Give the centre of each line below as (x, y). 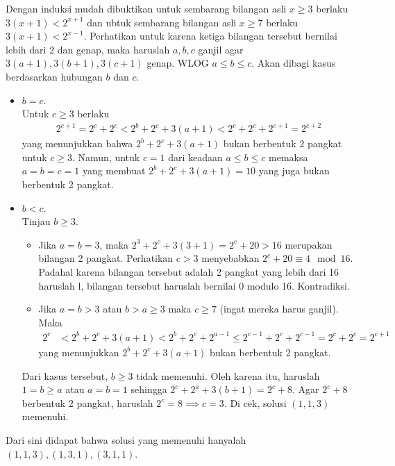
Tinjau (36, 221)
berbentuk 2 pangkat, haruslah (87, 402)
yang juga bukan (294, 170)
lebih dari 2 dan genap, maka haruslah (88, 49)
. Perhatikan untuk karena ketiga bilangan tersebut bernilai (210, 36)
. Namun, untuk (106, 157)
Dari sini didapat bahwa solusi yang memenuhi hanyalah (126, 439)
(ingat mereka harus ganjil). (279, 309)
